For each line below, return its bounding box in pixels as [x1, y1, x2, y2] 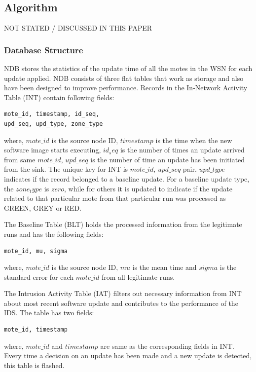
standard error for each [4, 271, 74, 282]
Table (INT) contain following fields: [4, 92, 114, 102]
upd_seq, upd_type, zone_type [4, 120, 103, 127]
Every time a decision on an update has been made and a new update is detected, [4, 350, 252, 361]
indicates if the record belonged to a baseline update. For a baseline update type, [4, 173, 250, 184]
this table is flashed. [4, 360, 65, 370]
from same [4, 154, 36, 164]
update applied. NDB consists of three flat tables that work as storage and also [4, 73, 244, 83]
